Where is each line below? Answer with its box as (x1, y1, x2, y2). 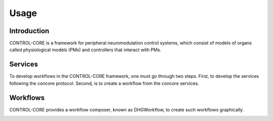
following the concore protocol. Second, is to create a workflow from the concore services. (9, 80, 199, 86)
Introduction (9, 27, 50, 35)
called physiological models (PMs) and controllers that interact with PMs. (9, 47, 162, 53)
